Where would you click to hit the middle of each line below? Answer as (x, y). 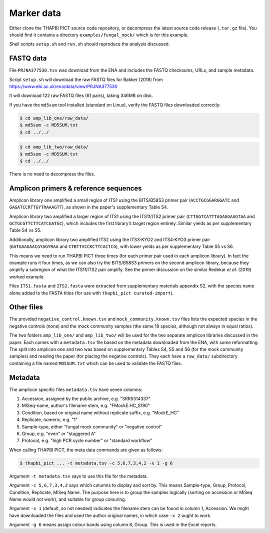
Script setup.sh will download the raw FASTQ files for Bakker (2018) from (86, 79)
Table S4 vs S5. (25, 230)
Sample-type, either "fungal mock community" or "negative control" (92, 426)
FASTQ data (28, 58)
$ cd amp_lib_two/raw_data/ (54, 147)
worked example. (27, 276)
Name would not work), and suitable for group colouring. (68, 499)
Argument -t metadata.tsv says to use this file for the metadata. (78, 476)
